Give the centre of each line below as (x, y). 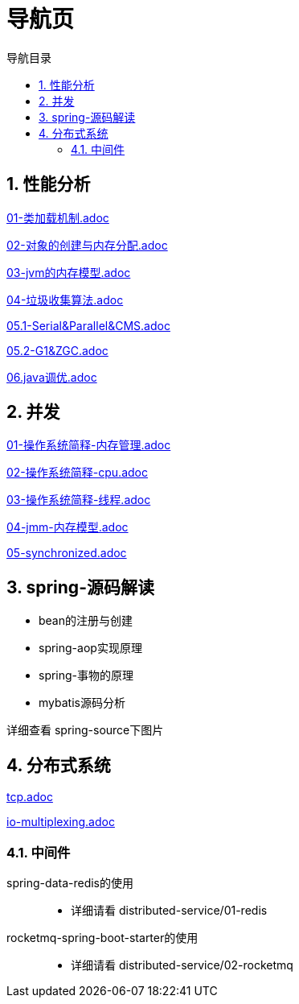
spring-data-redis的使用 (70, 882)
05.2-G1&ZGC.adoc (57, 350)
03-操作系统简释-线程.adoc (79, 500)
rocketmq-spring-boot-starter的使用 (102, 937)
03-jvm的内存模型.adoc (69, 272)
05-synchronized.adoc (67, 553)
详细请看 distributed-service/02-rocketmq (182, 965)
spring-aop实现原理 (90, 648)
